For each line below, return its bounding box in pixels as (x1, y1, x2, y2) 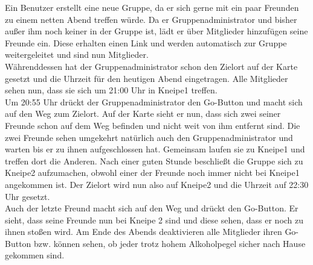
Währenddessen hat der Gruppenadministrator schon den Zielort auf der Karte (5, 60, 298, 72)
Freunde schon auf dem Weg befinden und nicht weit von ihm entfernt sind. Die (5, 119, 300, 131)
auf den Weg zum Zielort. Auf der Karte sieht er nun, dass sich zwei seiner (5, 107, 281, 120)
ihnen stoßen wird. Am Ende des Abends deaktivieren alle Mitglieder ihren (5, 225, 282, 238)
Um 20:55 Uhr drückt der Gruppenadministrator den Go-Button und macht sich (5, 95, 303, 108)
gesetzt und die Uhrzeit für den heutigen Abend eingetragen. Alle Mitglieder (5, 72, 288, 84)
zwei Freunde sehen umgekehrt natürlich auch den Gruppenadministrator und (5, 131, 293, 143)
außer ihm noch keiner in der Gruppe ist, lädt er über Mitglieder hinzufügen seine (5, 25, 308, 37)
